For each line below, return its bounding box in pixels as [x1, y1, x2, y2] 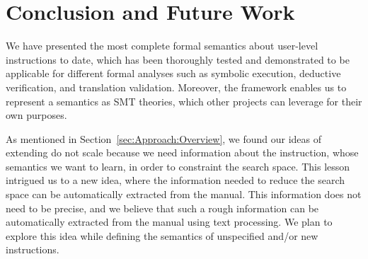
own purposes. [6, 108, 67, 122]
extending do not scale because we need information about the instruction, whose [6, 145, 359, 160]
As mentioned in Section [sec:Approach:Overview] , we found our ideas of [6, 131, 322, 146]
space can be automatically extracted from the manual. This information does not [6, 187, 362, 202]
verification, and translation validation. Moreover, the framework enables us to [6, 79, 347, 94]
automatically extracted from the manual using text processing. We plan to [6, 214, 333, 229]
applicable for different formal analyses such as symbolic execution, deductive [6, 66, 341, 81]
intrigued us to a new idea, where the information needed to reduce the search [6, 173, 345, 188]
